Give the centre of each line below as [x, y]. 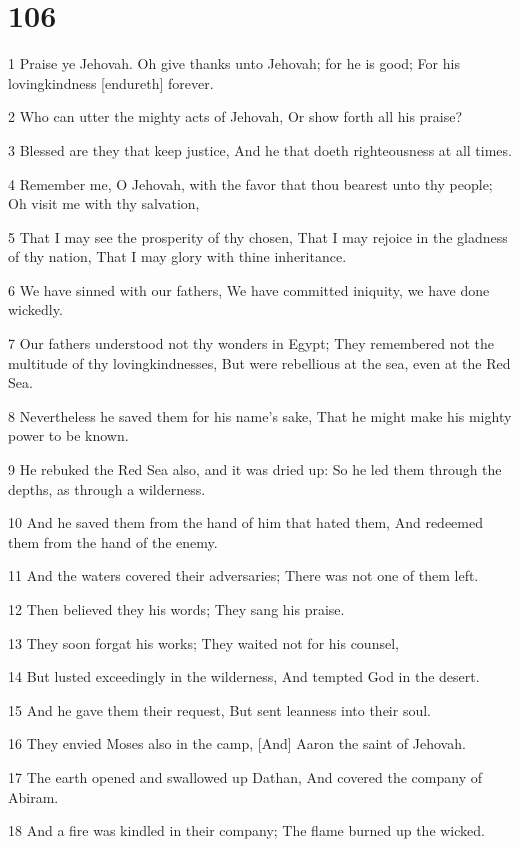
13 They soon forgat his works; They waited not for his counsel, [203, 642]
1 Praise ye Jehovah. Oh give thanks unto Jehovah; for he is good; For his [234, 63]
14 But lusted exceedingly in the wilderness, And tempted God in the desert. [244, 676]
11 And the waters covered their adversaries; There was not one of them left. [243, 575]
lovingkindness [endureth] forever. [111, 82]
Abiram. [33, 796]
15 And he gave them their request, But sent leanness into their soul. [219, 709]
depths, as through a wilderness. [107, 488]
